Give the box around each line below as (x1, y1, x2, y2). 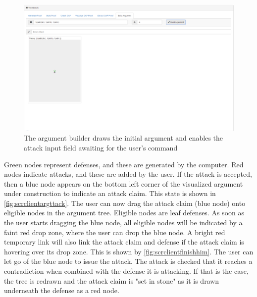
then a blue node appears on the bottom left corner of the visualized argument (4, 178, 243, 189)
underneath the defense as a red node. (4, 285, 119, 296)
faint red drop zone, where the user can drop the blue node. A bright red (4, 227, 225, 237)
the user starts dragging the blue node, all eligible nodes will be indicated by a (4, 217, 243, 228)
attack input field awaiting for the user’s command (24, 142, 178, 152)
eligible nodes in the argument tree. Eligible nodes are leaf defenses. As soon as (4, 207, 244, 218)
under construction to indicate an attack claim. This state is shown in (4, 188, 216, 198)
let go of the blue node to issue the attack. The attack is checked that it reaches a (4, 256, 253, 266)
